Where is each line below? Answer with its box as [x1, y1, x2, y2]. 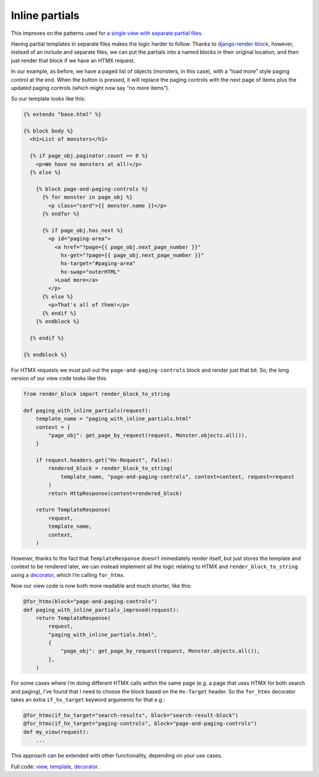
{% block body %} [23, 128, 74, 134]
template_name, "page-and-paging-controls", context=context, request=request [60, 473, 295, 480]
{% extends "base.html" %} [23, 111, 102, 118]
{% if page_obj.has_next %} [42, 227, 123, 234]
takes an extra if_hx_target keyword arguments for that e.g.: [11, 696, 165, 704]
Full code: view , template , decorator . [11, 763, 100, 770]
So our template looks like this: [11, 95, 86, 102]
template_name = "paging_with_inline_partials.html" [35, 415, 192, 423]
